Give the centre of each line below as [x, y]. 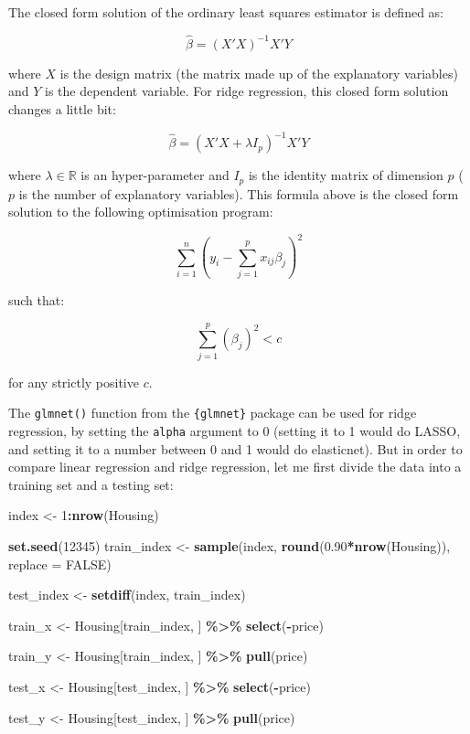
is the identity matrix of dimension [346, 175]
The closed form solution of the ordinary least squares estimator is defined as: [226, 12]
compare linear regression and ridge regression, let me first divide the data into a [235, 467]
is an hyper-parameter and [155, 175]
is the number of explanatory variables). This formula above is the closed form [239, 193]
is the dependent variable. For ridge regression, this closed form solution [247, 91]
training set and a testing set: [91, 484]
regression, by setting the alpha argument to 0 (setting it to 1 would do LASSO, [235, 430]
